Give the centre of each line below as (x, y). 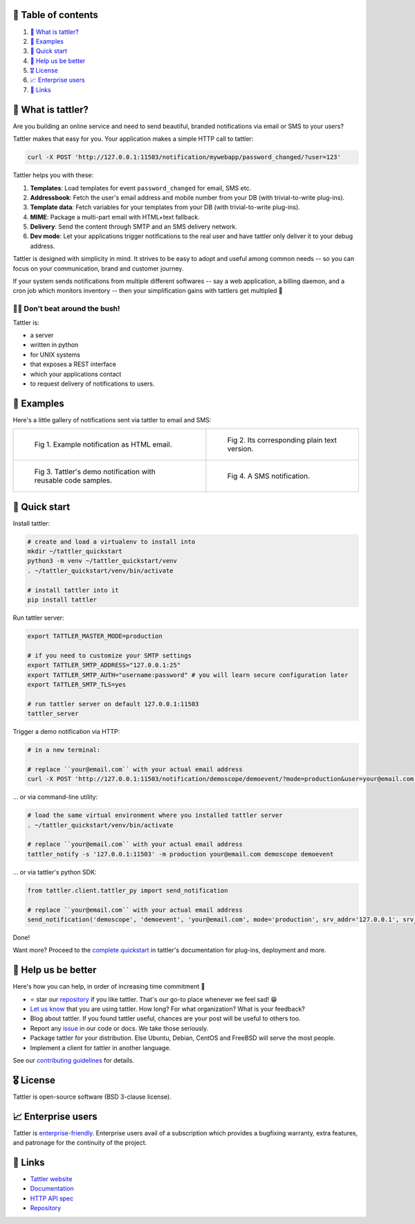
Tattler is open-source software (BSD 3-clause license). (92, 1097)
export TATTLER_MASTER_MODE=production (95, 636)
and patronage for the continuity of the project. (80, 1143)
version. (240, 449)
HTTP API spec (52, 1198)
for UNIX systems (55, 354)
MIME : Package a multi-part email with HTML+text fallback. (115, 217)
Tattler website (51, 1179)
